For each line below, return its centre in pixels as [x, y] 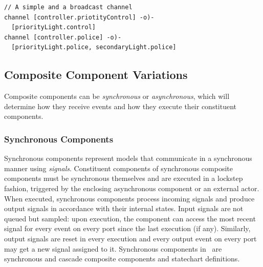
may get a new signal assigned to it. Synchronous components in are [113, 248]
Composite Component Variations [96, 75]
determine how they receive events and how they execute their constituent [120, 106]
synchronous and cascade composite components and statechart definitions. [122, 259]
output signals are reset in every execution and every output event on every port [130, 238]
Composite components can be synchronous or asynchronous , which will [117, 96]
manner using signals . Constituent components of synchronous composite [118, 168]
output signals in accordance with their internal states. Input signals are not [124, 208]
